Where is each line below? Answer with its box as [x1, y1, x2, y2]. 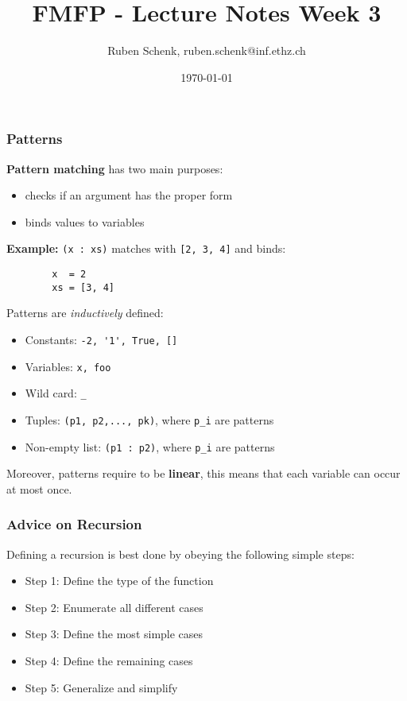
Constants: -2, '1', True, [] [25, 331, 178, 347]
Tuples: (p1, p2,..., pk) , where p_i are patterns [25, 411, 274, 428]
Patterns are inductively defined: [6, 304, 164, 321]
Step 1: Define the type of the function [25, 572, 214, 589]
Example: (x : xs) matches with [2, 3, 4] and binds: [6, 240, 286, 257]
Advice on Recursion [6, 514, 142, 534]
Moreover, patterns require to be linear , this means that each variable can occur [6, 465, 401, 482]
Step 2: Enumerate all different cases [25, 598, 203, 615]
